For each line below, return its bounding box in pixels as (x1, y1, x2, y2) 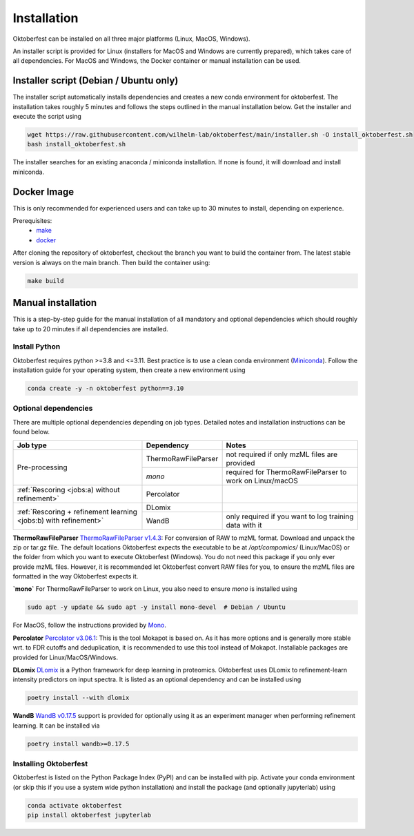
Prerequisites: (12, 217, 52, 225)
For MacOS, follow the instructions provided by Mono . (12, 621, 167, 630)
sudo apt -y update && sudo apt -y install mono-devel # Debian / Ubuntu (27, 603, 286, 611)
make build (27, 277, 64, 284)
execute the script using (12, 113, 82, 121)
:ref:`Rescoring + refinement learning (17, 507, 138, 517)
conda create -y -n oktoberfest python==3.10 (27, 385, 184, 393)
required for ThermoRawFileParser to (226, 467, 347, 476)
